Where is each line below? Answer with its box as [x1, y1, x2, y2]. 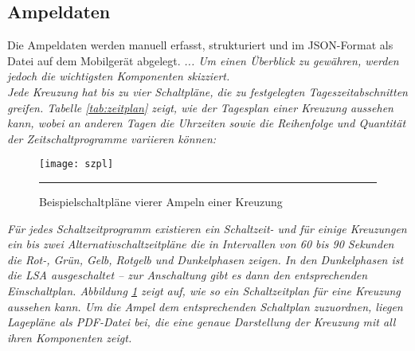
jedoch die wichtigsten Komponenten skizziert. [7, 68, 230, 84]
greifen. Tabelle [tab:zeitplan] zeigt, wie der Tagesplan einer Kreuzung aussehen [7, 99, 393, 115]
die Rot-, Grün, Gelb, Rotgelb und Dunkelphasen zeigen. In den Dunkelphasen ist [7, 251, 404, 267]
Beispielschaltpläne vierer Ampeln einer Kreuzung [39, 193, 283, 210]
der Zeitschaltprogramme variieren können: [7, 130, 217, 146]
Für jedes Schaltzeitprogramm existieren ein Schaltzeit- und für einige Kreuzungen [7, 220, 407, 236]
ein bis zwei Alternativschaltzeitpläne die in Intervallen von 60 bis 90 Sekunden [7, 236, 394, 252]
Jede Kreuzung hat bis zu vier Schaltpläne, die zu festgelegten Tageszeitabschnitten [7, 83, 408, 99]
